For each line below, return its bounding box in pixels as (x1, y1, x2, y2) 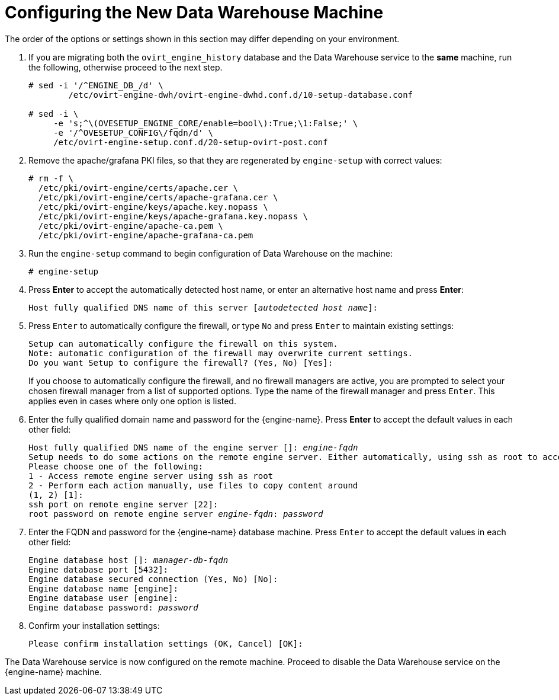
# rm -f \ (28, 173, 73, 183)
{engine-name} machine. (5, 666, 102, 677)
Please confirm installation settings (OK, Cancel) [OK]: (28, 638, 303, 648)
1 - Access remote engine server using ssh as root (28, 471, 274, 481)
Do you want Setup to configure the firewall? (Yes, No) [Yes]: (28, 357, 333, 367)
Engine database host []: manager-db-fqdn (28, 555, 229, 565)
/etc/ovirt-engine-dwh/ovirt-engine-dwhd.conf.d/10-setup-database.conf (68, 90, 413, 100)
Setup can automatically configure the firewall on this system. (28, 338, 338, 349)
